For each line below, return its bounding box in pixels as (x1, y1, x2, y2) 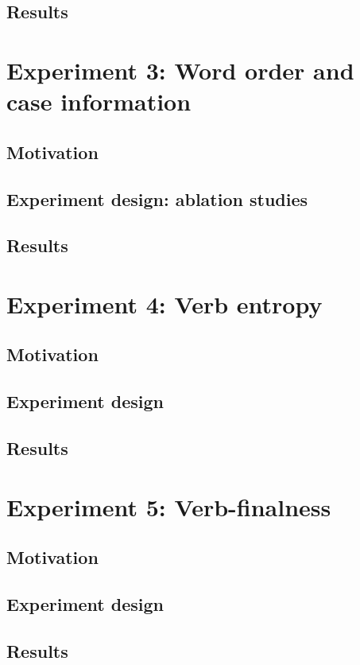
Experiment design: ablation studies (6, 186, 308, 211)
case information (6, 85, 192, 118)
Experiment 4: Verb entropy (6, 287, 323, 320)
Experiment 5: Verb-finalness (6, 490, 331, 523)
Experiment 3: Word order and (6, 53, 354, 86)
